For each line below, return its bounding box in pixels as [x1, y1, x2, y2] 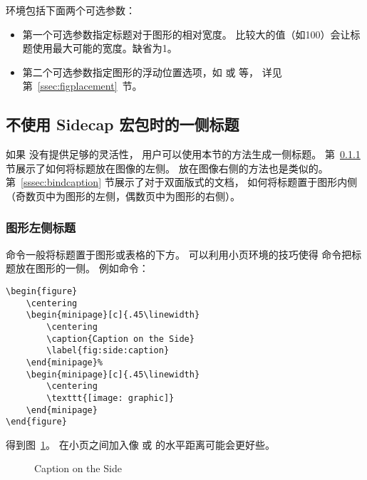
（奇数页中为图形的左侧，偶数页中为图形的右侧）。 [6, 188, 240, 203]
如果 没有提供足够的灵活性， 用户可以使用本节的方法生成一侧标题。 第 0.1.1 [6, 147, 361, 162]
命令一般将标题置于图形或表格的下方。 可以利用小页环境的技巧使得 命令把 [6, 246, 352, 261]
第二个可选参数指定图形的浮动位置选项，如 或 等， [22, 64, 259, 79]
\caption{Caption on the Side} [46, 333, 195, 344]
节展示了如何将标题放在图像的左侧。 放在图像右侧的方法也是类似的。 [6, 160, 329, 175]
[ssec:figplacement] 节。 [37, 78, 143, 93]
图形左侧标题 [6, 219, 76, 236]
